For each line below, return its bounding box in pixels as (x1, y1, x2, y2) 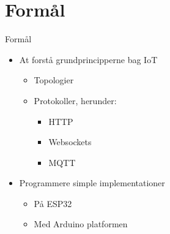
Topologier (34, 74, 74, 86)
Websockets (48, 135, 92, 148)
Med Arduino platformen (34, 217, 128, 230)
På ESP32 (34, 197, 72, 209)
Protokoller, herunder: (34, 94, 117, 107)
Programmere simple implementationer (19, 176, 165, 189)
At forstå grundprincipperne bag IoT (19, 53, 158, 66)
